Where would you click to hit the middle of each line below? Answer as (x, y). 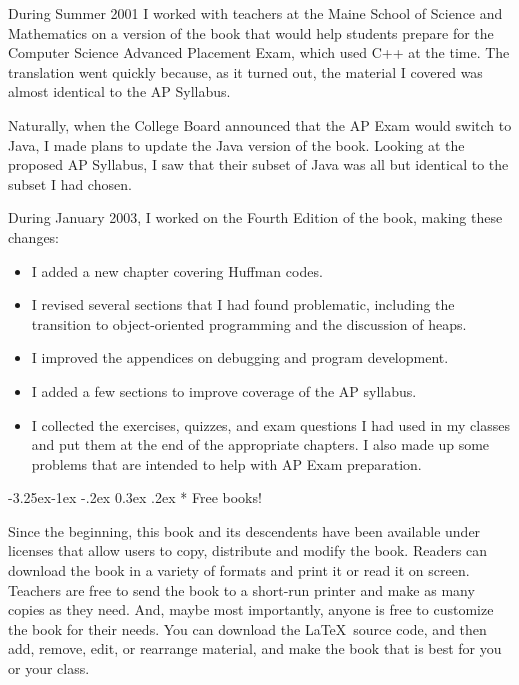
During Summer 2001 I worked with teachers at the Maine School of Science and (255, 13)
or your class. (49, 668)
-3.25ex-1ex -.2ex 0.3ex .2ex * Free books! (135, 497)
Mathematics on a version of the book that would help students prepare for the (251, 32)
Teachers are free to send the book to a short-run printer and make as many (241, 589)
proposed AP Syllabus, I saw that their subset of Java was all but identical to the (258, 164)
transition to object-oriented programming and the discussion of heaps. (249, 323)
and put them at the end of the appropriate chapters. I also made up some (260, 444)
